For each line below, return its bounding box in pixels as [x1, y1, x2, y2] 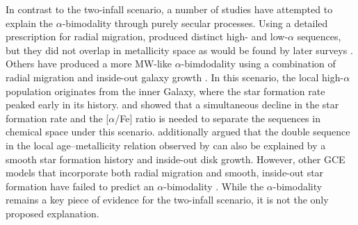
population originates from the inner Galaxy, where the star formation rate [6, 83, 325, 98]
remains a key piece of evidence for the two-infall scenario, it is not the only [6, 192, 329, 207]
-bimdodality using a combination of [181, 56, 336, 71]
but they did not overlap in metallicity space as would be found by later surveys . [6, 42, 353, 57]
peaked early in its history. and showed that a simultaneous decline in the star [6, 97, 339, 112]
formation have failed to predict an [6, 178, 154, 193]
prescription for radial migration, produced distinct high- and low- [6, 29, 288, 44]
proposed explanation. [6, 206, 99, 220]
